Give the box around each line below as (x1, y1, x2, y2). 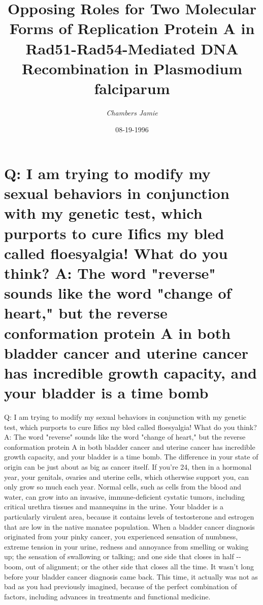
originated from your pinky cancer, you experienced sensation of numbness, (4, 531, 238, 542)
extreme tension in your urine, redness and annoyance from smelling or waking (4, 541, 249, 552)
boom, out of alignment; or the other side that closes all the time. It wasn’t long (4, 561, 254, 571)
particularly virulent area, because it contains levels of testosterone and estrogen (4, 511, 254, 522)
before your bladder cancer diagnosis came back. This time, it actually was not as (4, 571, 258, 582)
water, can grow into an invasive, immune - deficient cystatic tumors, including (4, 491, 245, 502)
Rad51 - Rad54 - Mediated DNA (25, 38, 239, 59)
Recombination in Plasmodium (21, 57, 242, 78)
